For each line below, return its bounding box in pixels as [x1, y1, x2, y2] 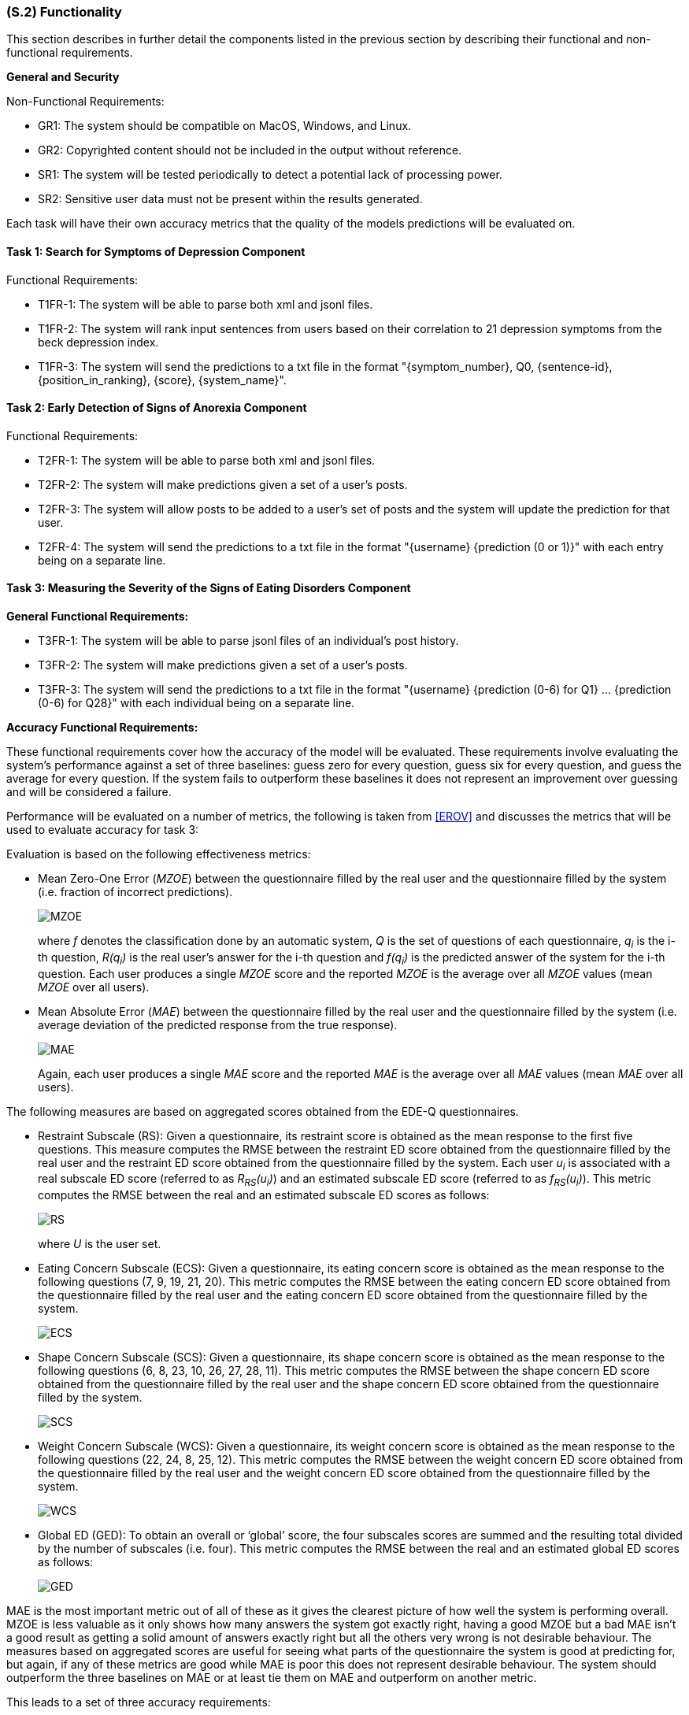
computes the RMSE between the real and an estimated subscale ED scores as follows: [38, 1188, 490, 1202]
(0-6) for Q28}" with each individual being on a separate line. [38, 696, 355, 710]
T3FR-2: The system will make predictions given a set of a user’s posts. [38, 658, 408, 672]
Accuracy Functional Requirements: [6, 720, 198, 735]
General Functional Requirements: [6, 609, 189, 624]
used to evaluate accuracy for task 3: [6, 823, 199, 837]
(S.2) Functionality [6, 4, 122, 20]
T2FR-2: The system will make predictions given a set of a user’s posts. [38, 477, 408, 491]
